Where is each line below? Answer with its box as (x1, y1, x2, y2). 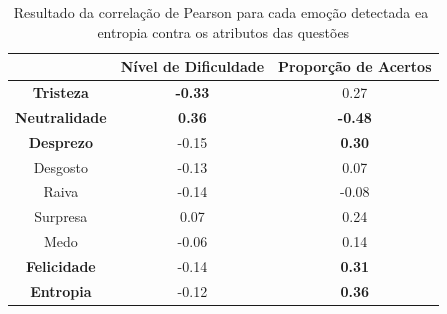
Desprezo (28, 131, 93, 152)
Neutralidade (15, 106, 107, 127)
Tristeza (32, 82, 89, 103)
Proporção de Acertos (278, 56, 432, 77)
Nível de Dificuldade (120, 56, 265, 77)
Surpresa (34, 206, 88, 227)
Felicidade (25, 255, 96, 276)
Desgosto (33, 156, 89, 177)
